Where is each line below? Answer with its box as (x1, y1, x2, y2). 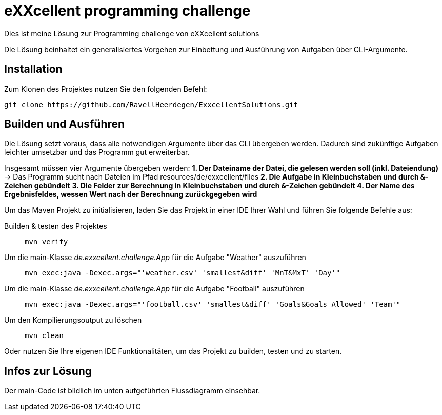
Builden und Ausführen (4, 117, 125, 131)
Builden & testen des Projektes (4, 222, 107, 231)
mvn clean (25, 331, 64, 340)
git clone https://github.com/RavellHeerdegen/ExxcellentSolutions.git (4, 100, 298, 109)
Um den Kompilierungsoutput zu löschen (4, 315, 142, 325)
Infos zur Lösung (4, 364, 92, 378)
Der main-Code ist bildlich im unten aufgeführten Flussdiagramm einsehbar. (4, 386, 260, 396)
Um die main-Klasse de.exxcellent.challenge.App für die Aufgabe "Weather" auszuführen (4, 253, 306, 262)
